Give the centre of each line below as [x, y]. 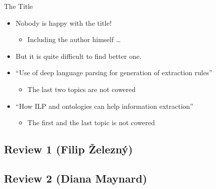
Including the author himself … [74, 39]
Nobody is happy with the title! [64, 23]
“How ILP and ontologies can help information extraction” [104, 106]
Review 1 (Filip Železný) [68, 149]
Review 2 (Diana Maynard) [76, 178]
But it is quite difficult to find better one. [79, 56]
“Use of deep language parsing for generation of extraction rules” [114, 72]
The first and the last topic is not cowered [91, 122]
